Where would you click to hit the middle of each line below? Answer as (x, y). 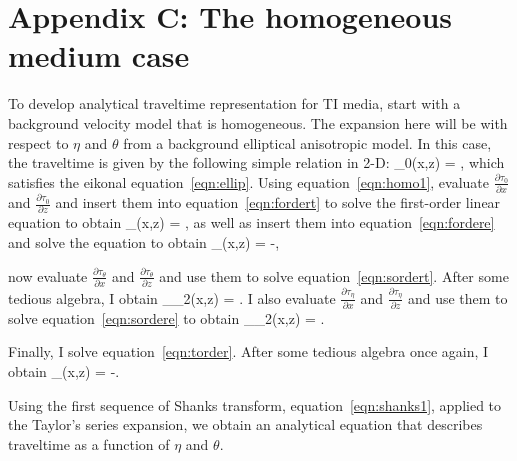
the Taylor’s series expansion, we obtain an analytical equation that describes (245, 424)
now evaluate (48, 275)
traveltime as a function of (89, 443)
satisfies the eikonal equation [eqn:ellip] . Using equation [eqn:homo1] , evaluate (249, 181)
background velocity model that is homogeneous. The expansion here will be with (258, 122)
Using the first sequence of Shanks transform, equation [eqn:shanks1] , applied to (255, 404)
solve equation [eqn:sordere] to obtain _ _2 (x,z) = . (166, 317)
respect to (38, 142)
